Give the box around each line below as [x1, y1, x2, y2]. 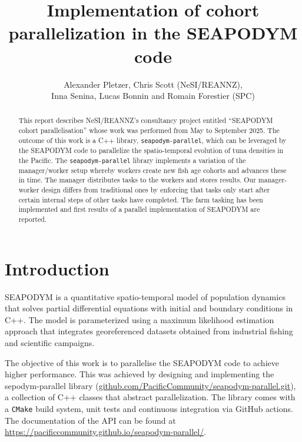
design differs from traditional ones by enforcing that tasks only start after [41, 185, 270, 195]
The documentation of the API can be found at [5, 414, 176, 426]
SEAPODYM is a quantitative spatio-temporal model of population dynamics [5, 290, 286, 303]
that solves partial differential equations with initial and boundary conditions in [5, 302, 293, 314]
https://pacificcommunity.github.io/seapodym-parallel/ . [5, 426, 207, 438]
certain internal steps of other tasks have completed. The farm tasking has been [18, 194, 263, 204]
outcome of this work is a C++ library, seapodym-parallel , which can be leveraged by [18, 135, 287, 145]
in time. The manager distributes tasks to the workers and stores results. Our [18, 175, 256, 185]
